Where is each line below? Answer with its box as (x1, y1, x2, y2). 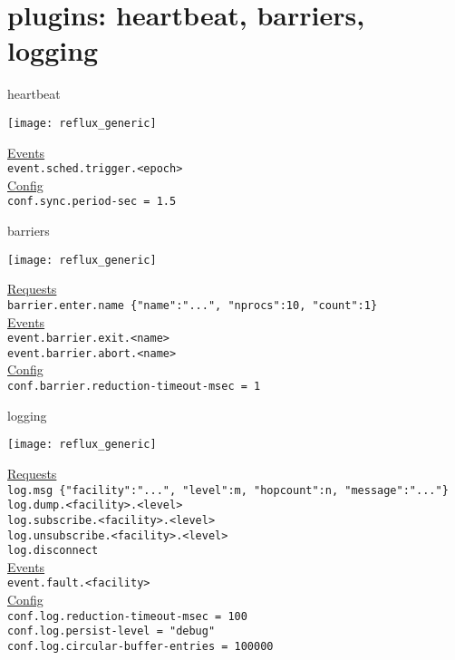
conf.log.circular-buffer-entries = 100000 (7, 640, 274, 653)
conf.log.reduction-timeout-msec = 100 (7, 609, 247, 623)
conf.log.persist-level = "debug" (7, 625, 216, 638)
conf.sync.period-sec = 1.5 (7, 195, 177, 209)
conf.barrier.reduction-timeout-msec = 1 (7, 380, 261, 393)
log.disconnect (7, 544, 99, 558)
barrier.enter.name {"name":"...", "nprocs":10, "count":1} (7, 298, 378, 312)
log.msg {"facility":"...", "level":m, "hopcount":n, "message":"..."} (7, 483, 449, 497)
